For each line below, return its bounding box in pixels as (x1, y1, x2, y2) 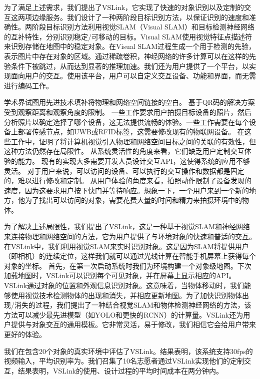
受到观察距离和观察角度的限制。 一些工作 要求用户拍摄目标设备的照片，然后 (4, 106, 251, 117)
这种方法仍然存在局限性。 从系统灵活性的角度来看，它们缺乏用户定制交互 (4, 146, 244, 156)
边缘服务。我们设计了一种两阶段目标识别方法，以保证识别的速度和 (31, 11, 249, 22)
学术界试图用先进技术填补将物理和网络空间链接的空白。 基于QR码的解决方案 (4, 97, 255, 107)
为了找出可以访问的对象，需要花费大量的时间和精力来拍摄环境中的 (24, 195, 242, 205)
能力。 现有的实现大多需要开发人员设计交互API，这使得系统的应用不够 (17, 155, 250, 166)
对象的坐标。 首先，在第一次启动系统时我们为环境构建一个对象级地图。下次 (4, 260, 251, 271)
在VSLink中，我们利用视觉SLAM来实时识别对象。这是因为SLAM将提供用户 (4, 241, 249, 251)
